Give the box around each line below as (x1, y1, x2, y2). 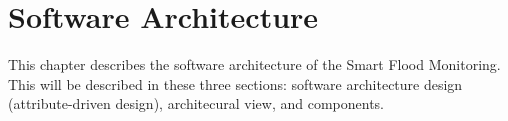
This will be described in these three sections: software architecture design (8, 73, 463, 94)
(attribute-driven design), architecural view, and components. (8, 93, 385, 114)
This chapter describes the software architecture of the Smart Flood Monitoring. (8, 54, 501, 75)
